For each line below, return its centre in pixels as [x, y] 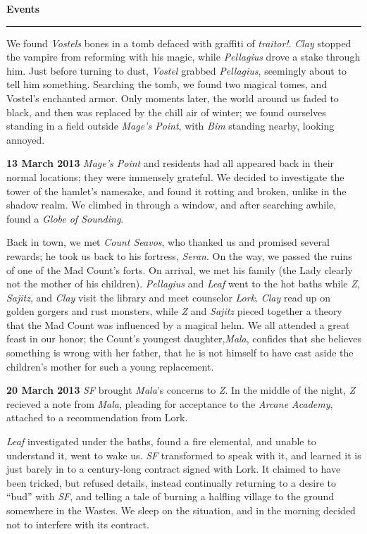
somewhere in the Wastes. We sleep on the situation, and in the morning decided [181, 510]
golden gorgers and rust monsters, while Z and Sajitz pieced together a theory [174, 311]
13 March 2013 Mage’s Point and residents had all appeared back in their [170, 163]
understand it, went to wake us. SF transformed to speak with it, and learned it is [184, 455]
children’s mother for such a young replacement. [110, 366]
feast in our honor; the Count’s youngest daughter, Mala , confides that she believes [184, 339]
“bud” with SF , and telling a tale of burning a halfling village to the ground [170, 496]
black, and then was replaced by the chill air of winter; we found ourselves [166, 112]
